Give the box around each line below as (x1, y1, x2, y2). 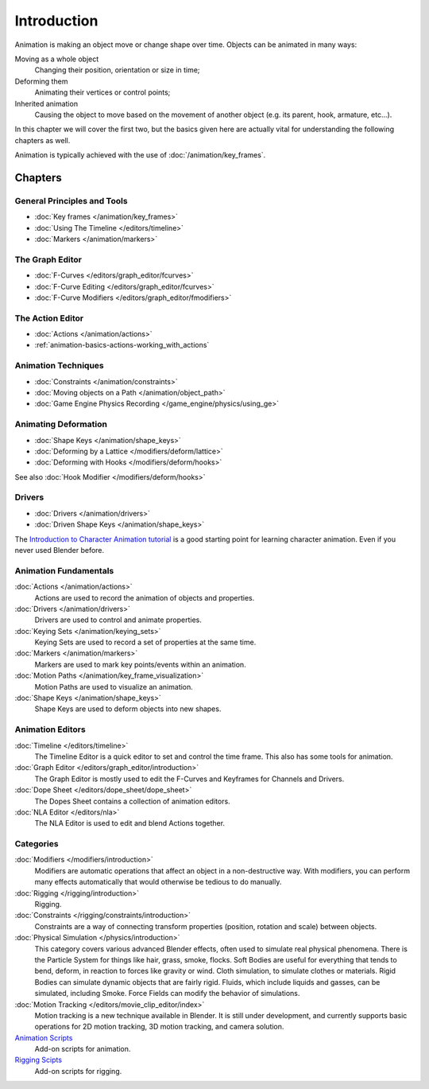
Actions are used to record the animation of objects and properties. (34, 593, 255, 602)
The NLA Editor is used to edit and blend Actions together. (34, 819, 226, 828)
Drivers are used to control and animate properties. (34, 615, 202, 624)
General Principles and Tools (14, 195, 128, 206)
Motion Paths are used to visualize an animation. (34, 682, 194, 691)
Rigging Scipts (14, 1055, 63, 1065)
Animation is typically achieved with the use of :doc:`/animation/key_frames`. (14, 150, 266, 160)
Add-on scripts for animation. (34, 1044, 131, 1054)
